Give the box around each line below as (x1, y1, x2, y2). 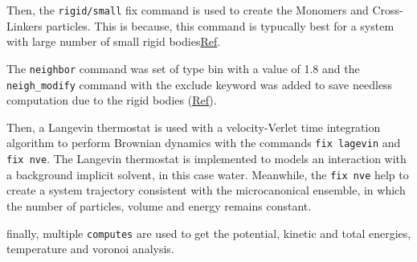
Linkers (6, 17, 43, 34)
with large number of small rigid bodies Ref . (6, 33, 221, 50)
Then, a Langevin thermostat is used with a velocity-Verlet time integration (6, 118, 381, 135)
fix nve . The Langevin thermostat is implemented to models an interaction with (6, 150, 407, 166)
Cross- (372, 2, 403, 18)
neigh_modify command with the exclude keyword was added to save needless (6, 76, 393, 92)
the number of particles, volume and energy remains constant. (6, 197, 312, 214)
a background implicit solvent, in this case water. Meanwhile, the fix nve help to (6, 166, 409, 182)
